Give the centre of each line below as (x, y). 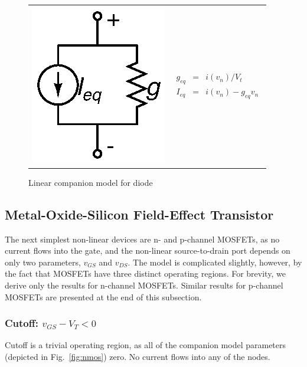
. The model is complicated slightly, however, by (215, 262)
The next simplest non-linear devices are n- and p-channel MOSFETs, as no (142, 239)
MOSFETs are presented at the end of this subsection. (103, 296)
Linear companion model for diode (91, 182)
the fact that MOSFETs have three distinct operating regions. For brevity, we (145, 273)
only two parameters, (43, 262)
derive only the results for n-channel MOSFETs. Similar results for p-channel (144, 285)
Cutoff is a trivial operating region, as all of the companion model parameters (146, 345)
